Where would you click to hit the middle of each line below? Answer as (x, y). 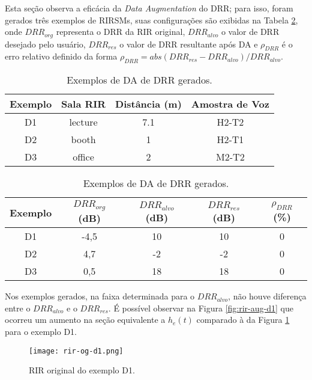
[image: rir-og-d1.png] (76, 351)
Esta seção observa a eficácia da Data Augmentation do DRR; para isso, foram (149, 8)
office (83, 157)
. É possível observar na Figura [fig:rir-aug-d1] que (201, 308)
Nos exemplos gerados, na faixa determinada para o (100, 296)
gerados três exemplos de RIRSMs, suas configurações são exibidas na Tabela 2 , (151, 20)
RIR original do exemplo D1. (82, 370)
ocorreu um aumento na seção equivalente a (85, 320)
